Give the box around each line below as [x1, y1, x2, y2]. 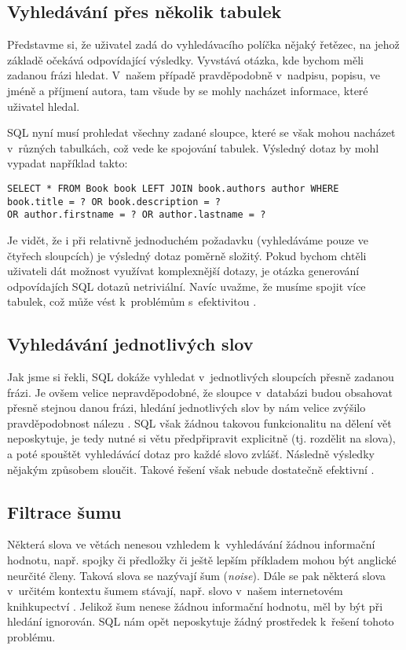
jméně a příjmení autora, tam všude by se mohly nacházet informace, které [7, 82, 368, 98]
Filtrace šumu [7, 499, 122, 523]
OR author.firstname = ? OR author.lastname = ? [7, 209, 266, 221]
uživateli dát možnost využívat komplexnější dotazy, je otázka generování [7, 263, 360, 279]
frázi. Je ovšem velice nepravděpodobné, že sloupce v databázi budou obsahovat [7, 384, 393, 400]
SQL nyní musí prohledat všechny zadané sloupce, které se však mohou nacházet [7, 124, 396, 141]
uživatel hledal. [7, 97, 80, 114]
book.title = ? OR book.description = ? [7, 196, 221, 207]
